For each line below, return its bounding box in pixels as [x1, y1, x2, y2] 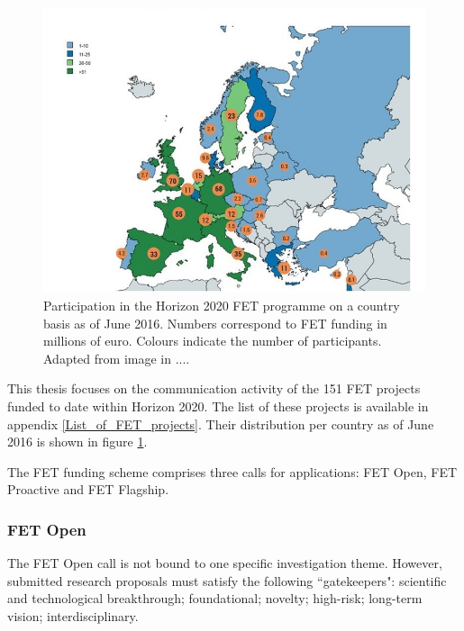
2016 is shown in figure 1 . [7, 432, 148, 451]
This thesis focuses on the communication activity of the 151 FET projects [7, 379, 421, 398]
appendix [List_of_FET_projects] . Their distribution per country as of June [7, 414, 434, 433]
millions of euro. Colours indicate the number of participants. [43, 331, 382, 350]
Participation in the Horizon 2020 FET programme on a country [43, 296, 400, 315]
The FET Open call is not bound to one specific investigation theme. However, [7, 554, 442, 572]
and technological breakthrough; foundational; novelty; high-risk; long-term [7, 589, 423, 608]
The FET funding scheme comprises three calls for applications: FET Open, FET [7, 462, 458, 481]
